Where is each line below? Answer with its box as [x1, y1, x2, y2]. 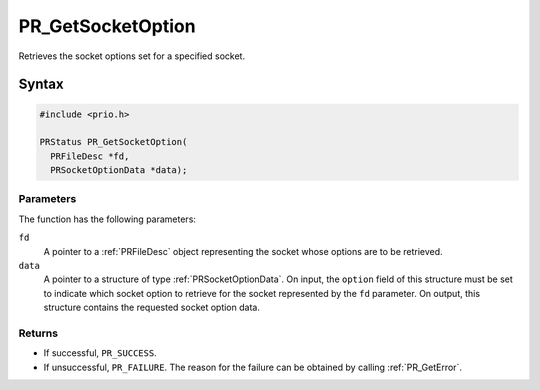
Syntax [18, 76, 64, 93]
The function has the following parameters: [18, 213, 197, 225]
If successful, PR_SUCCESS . [43, 347, 157, 359]
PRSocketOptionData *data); [50, 165, 188, 176]
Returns [18, 326, 59, 340]
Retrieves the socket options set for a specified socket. [18, 50, 245, 62]
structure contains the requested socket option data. [43, 301, 260, 314]
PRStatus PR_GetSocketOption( [39, 136, 188, 148]
